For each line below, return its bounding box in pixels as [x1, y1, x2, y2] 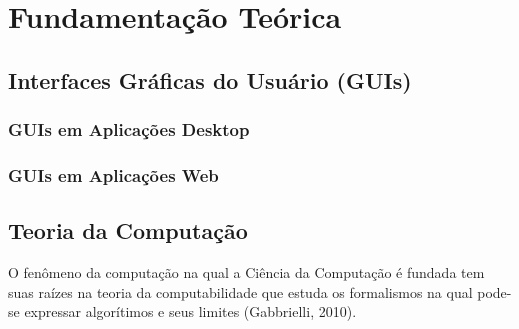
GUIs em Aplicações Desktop [8, 117, 250, 142]
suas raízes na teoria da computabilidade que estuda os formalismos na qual [8, 281, 473, 302]
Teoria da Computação [8, 215, 248, 246]
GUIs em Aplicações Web [8, 162, 219, 187]
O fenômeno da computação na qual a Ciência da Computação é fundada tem [8, 262, 485, 283]
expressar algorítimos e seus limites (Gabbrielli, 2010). [24, 301, 357, 322]
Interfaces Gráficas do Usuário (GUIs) [8, 64, 412, 95]
